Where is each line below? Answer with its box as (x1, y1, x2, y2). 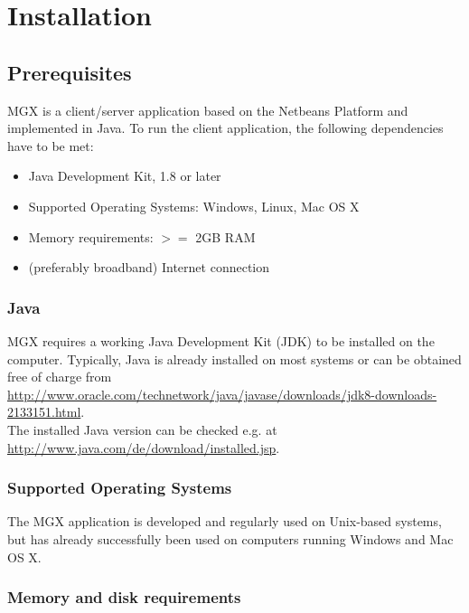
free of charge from (7, 367, 112, 386)
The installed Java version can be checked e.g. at (7, 420, 277, 439)
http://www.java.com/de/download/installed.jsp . (7, 438, 280, 457)
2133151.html (7, 402, 81, 421)
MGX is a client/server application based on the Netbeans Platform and (7, 100, 408, 119)
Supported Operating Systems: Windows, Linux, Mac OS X (28, 196, 360, 215)
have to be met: (7, 136, 94, 155)
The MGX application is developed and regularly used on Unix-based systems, (7, 512, 442, 531)
